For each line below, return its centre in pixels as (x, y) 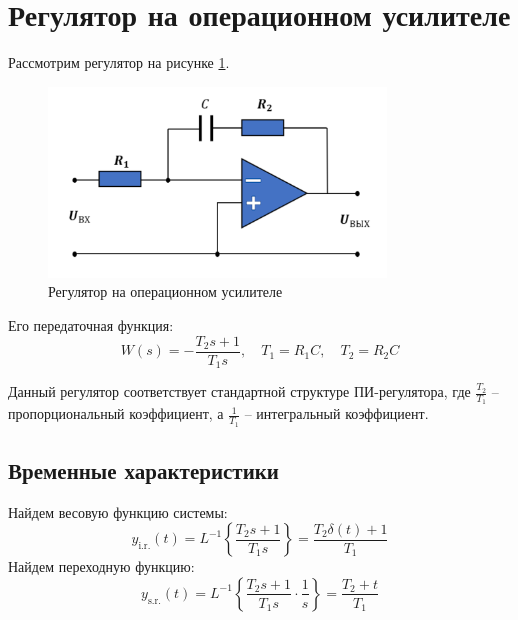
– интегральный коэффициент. (336, 413)
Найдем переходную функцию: (101, 566)
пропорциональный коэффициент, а (116, 413)
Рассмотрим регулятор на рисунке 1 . (119, 62)
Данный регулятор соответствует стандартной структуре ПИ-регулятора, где (239, 391)
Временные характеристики (143, 469)
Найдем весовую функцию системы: (118, 511)
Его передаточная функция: (91, 325)
